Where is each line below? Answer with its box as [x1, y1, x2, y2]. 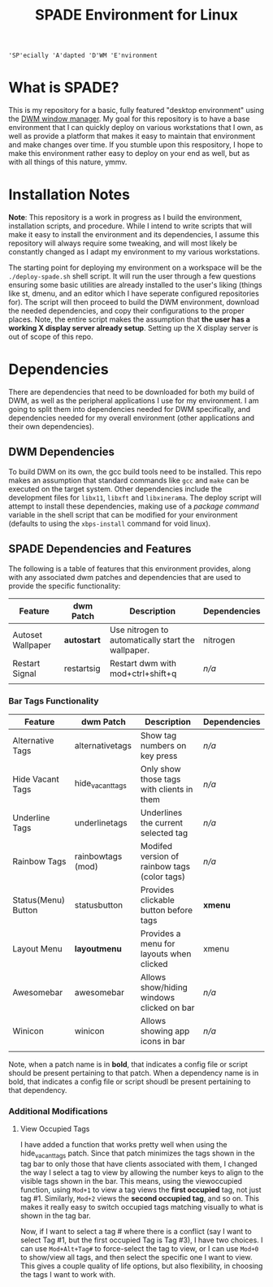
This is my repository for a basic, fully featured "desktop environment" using [8, 106, 265, 115]
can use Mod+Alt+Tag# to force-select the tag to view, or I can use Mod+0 [19, 1244, 259, 1254]
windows [141, 991, 175, 1003]
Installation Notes [8, 185, 130, 204]
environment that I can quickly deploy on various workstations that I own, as [8, 123, 264, 132]
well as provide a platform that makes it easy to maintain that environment [8, 132, 256, 141]
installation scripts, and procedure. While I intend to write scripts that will [8, 221, 252, 231]
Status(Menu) [12, 894, 65, 905]
